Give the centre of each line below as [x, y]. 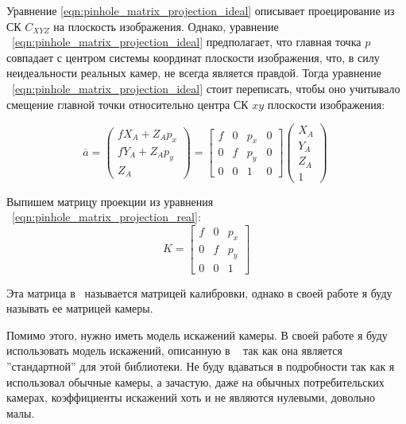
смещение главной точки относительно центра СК [128, 104]
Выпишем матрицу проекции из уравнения [110, 201]
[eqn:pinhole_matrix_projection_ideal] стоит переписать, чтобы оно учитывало [206, 88]
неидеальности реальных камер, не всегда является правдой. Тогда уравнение [194, 73]
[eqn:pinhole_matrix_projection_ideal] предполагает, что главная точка [187, 42]
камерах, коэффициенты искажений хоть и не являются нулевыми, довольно [191, 397]
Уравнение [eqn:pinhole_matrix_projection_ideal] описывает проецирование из [201, 10]
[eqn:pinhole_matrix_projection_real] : [106, 217]
